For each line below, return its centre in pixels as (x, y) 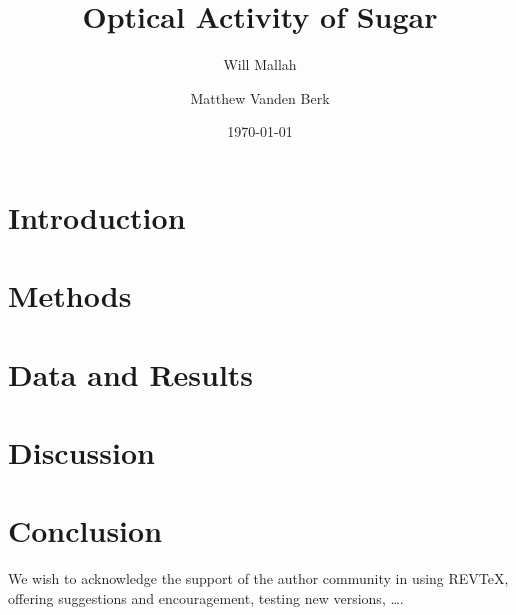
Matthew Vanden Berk (260, 97)
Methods (70, 295)
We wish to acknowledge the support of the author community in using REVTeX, (258, 578)
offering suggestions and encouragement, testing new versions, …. (206, 597)
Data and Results (131, 373)
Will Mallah (260, 64)
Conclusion (85, 530)
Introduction (97, 216)
